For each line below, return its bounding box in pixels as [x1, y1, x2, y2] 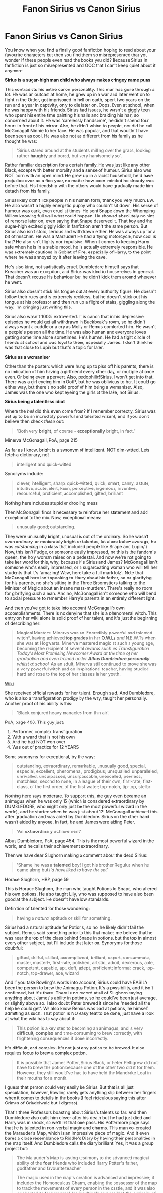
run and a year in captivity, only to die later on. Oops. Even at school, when [5, 102, 155, 108]
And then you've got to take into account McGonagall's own [5, 605, 125, 611]
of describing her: [5, 620, 41, 626]
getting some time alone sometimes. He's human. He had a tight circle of [5, 334, 151, 340]
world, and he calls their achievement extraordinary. [5, 843, 109, 849]
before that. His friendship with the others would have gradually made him [5, 182, 153, 188]
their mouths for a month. [16, 1075, 68, 1081]
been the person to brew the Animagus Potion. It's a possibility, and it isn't [5, 984, 154, 991]
